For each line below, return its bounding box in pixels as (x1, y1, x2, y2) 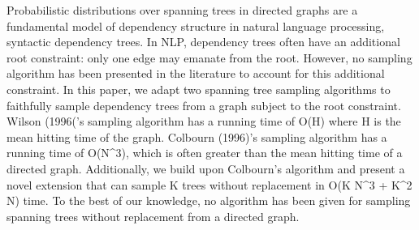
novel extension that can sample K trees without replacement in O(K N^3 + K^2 (6, 176, 413, 193)
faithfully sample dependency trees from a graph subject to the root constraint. (6, 96, 401, 113)
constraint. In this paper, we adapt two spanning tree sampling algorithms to (6, 80, 391, 97)
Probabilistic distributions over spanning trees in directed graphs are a (6, 2, 358, 18)
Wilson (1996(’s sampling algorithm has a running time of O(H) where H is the (6, 113, 401, 130)
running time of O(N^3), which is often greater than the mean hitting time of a (6, 144, 403, 161)
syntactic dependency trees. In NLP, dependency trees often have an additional (6, 33, 400, 50)
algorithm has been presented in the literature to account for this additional (6, 65, 385, 82)
